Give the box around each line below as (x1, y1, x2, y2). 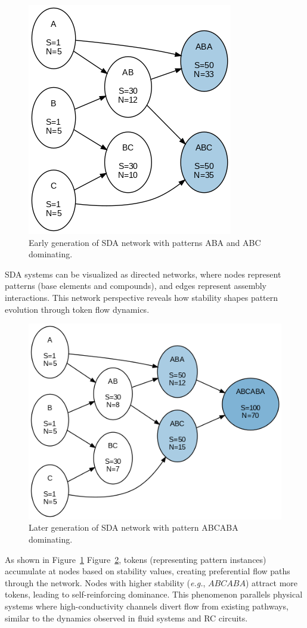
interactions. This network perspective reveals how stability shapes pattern (5, 291, 278, 303)
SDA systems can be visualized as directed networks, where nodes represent (5, 267, 281, 280)
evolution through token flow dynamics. (5, 303, 150, 315)
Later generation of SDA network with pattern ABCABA (29, 521, 238, 534)
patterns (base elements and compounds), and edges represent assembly (5, 279, 266, 292)
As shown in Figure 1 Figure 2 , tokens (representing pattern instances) (5, 553, 266, 565)
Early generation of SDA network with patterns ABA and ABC (29, 236, 261, 248)
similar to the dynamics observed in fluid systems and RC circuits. (5, 611, 248, 624)
